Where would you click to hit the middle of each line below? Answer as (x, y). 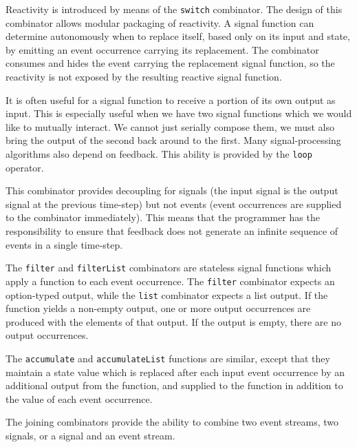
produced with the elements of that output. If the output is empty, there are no (173, 321)
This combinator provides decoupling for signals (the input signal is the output (172, 190)
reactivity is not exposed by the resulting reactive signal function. (144, 77)
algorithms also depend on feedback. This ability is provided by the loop (159, 154)
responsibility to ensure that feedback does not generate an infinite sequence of (172, 231)
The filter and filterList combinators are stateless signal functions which (169, 268)
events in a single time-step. (64, 244)
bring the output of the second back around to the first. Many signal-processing (173, 140)
